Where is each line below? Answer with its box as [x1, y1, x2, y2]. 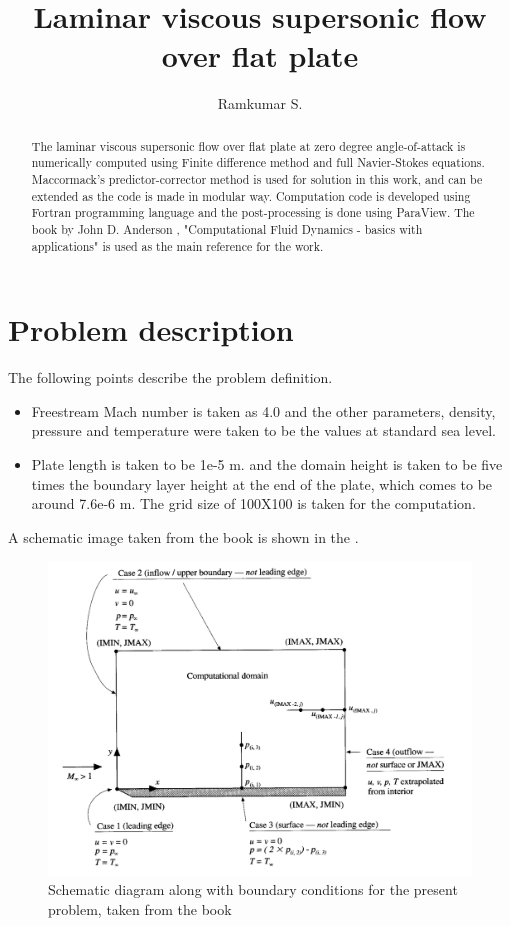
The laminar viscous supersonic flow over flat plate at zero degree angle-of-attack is [31, 137, 466, 154]
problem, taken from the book [48, 898, 232, 919]
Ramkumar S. [217, 93, 303, 114]
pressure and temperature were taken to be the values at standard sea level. [31, 420, 496, 441]
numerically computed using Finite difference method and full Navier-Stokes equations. [31, 154, 485, 171]
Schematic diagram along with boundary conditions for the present [48, 879, 458, 900]
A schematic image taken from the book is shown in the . [8, 526, 359, 547]
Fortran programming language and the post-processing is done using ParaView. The [31, 204, 475, 221]
